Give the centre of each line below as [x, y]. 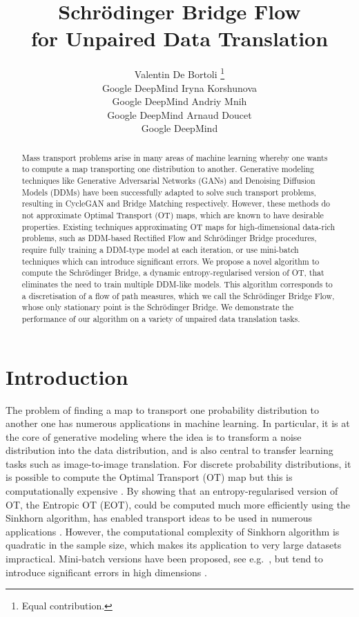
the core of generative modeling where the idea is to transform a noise [154, 436]
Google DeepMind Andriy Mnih [179, 101]
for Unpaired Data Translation [179, 38]
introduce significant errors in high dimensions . [106, 572]
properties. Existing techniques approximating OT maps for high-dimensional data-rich [178, 226]
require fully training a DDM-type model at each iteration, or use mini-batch [160, 249]
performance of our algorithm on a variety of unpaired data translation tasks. [161, 318]
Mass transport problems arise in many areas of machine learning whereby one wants [175, 157]
